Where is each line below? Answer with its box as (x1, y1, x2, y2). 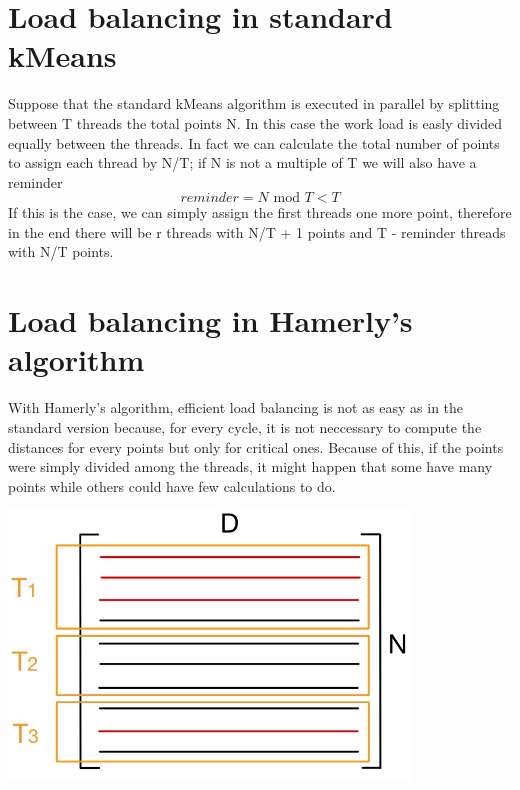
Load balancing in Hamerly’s (8, 300, 413, 341)
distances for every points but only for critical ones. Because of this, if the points (8, 436, 504, 457)
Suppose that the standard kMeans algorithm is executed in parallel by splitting (8, 93, 500, 114)
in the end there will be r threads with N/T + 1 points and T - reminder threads (8, 221, 506, 242)
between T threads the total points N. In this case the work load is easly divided (8, 112, 503, 133)
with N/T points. (8, 241, 114, 262)
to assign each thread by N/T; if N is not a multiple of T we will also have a (8, 152, 477, 173)
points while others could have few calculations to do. (8, 475, 336, 496)
